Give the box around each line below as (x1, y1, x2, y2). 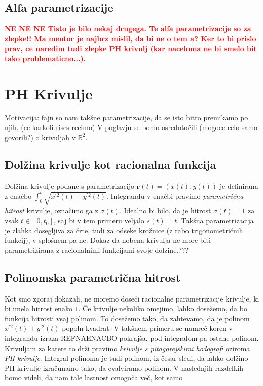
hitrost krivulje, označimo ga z (5, 205, 98, 216)
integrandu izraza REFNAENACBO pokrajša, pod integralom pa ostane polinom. (5, 333, 259, 344)
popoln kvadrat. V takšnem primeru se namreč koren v (62, 323, 233, 333)
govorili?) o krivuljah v (5, 132, 76, 142)
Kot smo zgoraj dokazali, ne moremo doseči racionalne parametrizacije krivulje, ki (5, 293, 259, 304)
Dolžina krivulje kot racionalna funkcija (5, 156, 216, 172)
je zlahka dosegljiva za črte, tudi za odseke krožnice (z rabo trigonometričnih (5, 225, 243, 235)
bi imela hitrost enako (5, 303, 72, 314)
